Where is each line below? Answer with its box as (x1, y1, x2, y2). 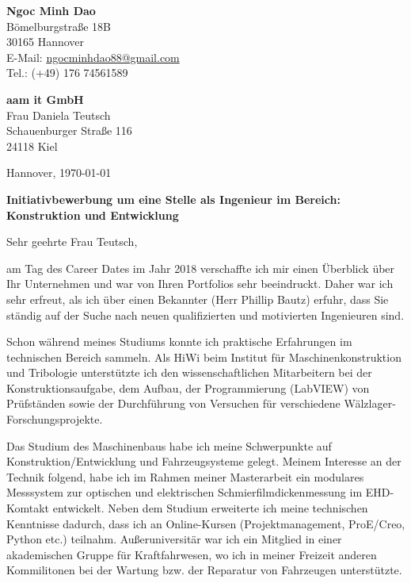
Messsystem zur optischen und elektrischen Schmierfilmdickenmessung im (6, 484, 363, 501)
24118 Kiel (6, 137, 58, 154)
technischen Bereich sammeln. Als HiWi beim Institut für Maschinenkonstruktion (6, 348, 401, 365)
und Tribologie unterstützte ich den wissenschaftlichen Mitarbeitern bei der (6, 364, 372, 381)
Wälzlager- (344, 395, 396, 412)
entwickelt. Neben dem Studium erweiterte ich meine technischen (52, 500, 368, 516)
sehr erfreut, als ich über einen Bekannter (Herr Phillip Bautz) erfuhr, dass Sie (6, 290, 389, 307)
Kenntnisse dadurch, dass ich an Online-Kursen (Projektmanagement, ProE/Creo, (6, 515, 405, 531)
